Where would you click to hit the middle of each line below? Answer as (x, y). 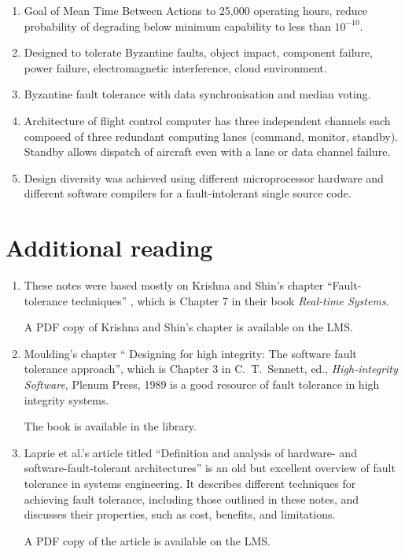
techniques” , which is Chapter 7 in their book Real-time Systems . (230, 300)
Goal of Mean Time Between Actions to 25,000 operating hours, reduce (195, 10)
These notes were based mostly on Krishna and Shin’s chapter (174, 285)
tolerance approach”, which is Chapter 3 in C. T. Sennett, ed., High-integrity (211, 369)
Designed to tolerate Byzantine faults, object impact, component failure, (198, 52)
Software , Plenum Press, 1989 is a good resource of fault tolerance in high (202, 384)
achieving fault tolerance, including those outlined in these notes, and (191, 499)
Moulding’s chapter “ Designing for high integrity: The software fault (190, 353)
